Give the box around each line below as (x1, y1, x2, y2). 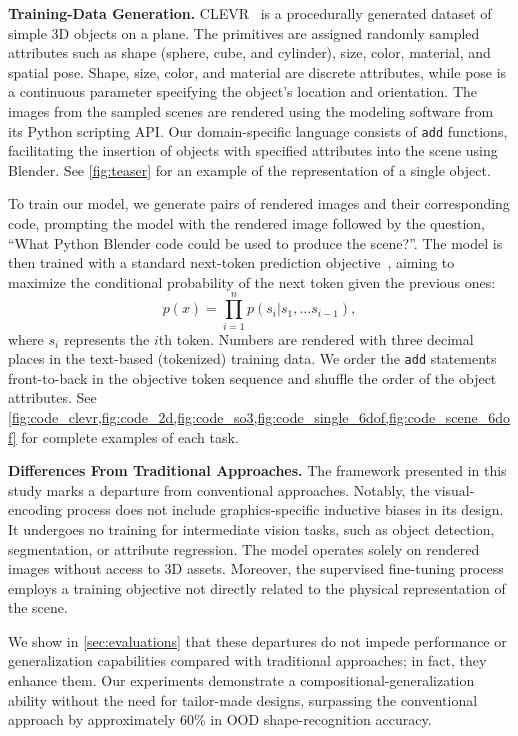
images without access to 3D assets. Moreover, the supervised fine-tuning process (8, 558, 504, 579)
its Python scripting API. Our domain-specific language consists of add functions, (8, 120, 508, 141)
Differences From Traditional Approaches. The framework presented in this (8, 460, 507, 481)
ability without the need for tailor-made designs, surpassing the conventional (8, 689, 478, 710)
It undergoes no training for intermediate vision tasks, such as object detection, (8, 518, 495, 539)
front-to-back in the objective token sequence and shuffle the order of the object (8, 367, 497, 388)
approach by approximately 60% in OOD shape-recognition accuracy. (8, 709, 432, 730)
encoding (8, 499, 63, 520)
